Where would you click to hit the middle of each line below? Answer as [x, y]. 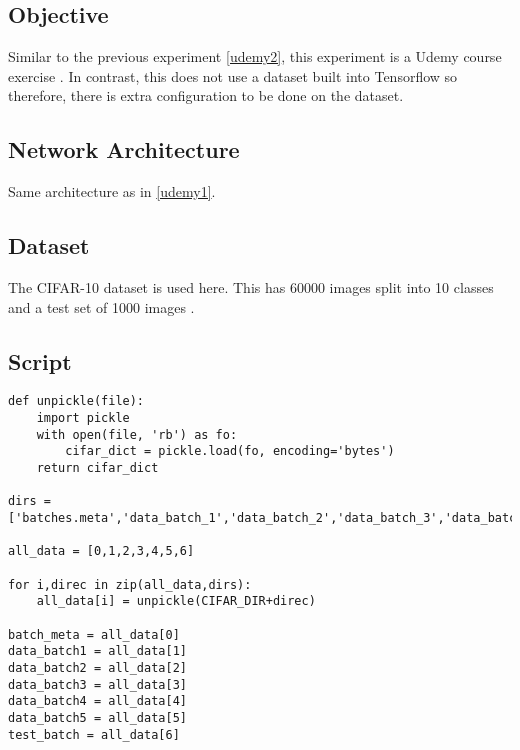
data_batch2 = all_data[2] [97, 667]
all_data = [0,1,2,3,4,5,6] [101, 551]
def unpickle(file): [76, 401]
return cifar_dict [97, 468]
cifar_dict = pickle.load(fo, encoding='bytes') [230, 451]
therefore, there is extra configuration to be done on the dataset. [206, 95]
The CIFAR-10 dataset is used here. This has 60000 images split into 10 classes [251, 286]
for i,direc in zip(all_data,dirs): [130, 584]
